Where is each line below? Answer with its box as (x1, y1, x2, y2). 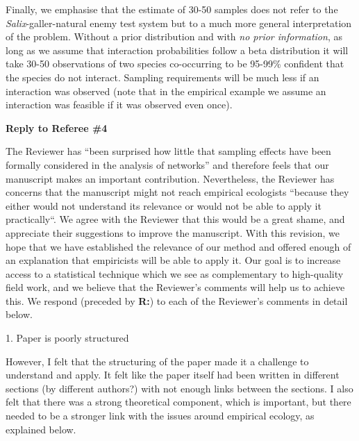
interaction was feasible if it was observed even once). (6, 97, 233, 112)
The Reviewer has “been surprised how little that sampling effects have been (6, 144, 331, 158)
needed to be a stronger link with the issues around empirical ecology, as (6, 408, 315, 423)
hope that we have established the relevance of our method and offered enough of (6, 239, 351, 253)
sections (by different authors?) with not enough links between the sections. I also (6, 381, 353, 395)
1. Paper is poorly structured (6, 331, 129, 345)
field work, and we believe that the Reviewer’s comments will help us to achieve (6, 280, 345, 294)
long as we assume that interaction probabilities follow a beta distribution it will (6, 42, 349, 57)
